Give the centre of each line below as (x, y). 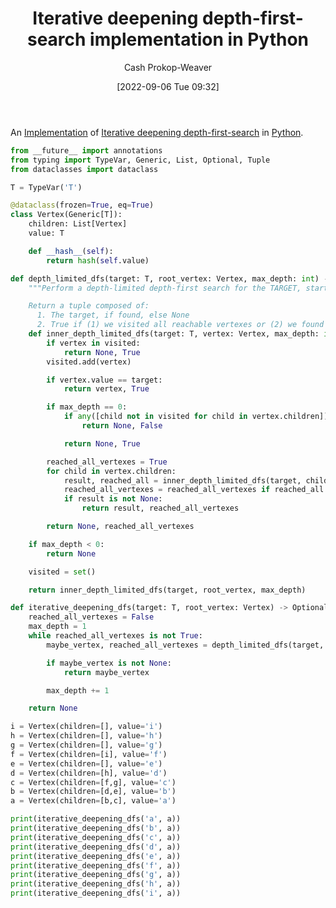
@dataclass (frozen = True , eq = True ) (82, 205)
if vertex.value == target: (104, 380)
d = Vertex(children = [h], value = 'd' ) (89, 773)
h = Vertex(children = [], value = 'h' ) (86, 736)
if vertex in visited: (93, 343)
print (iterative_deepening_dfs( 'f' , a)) (96, 865)
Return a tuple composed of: (89, 306)
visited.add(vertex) (89, 362)
